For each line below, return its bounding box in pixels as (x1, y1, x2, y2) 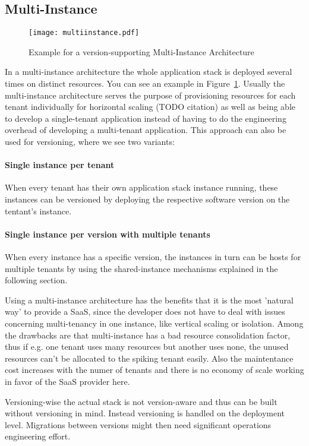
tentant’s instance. (5, 204, 72, 217)
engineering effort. (5, 430, 71, 442)
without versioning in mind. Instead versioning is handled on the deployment (5, 407, 285, 419)
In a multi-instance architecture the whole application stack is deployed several (5, 65, 292, 78)
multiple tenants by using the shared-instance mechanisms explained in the (5, 262, 278, 274)
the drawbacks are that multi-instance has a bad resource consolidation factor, (5, 328, 291, 341)
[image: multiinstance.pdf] (29, 29, 140, 37)
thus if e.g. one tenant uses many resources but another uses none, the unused (5, 340, 289, 353)
